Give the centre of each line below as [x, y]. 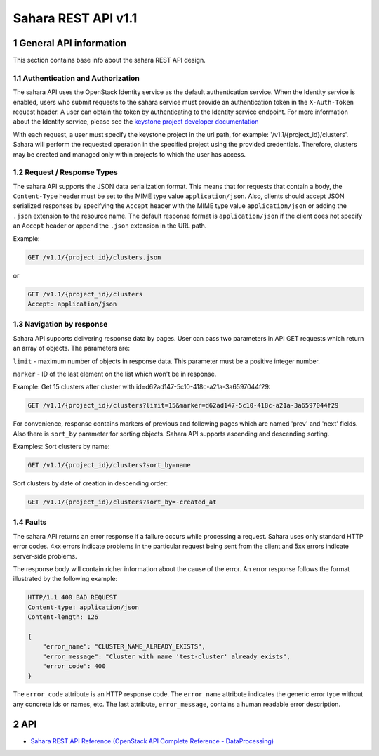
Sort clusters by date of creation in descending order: [91, 483]
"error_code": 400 [74, 666]
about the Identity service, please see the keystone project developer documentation [136, 122]
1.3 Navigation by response [60, 325]
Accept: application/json [72, 304]
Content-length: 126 [63, 617]
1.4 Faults [30, 522]
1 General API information [70, 43]
